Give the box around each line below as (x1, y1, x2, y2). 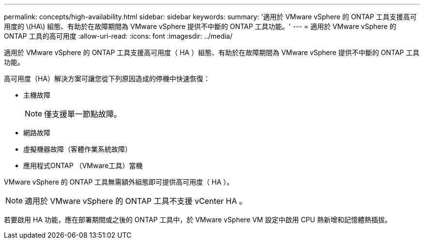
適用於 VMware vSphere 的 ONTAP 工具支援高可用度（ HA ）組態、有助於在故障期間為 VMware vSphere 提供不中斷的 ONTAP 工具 (4, 48, 420, 57)
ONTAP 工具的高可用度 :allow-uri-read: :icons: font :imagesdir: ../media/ (4, 32, 233, 40)
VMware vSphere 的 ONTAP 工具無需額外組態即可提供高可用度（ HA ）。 (4, 178, 234, 186)
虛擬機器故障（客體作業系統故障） (23, 145, 132, 153)
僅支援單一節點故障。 (44, 109, 122, 119)
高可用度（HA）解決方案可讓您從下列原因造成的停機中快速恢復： (4, 74, 211, 83)
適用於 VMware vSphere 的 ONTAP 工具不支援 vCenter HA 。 (25, 196, 247, 206)
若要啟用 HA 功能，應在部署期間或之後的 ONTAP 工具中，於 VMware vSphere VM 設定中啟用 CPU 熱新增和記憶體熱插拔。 (4, 215, 392, 224)
